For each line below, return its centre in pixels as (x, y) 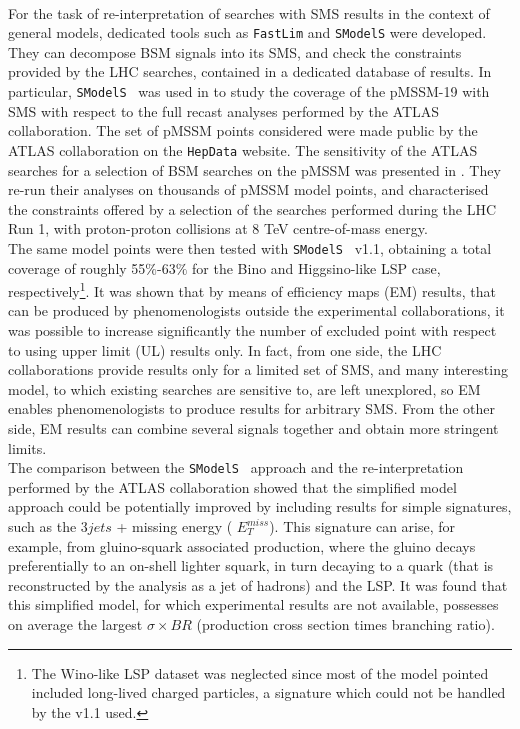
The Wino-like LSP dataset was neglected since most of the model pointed (260, 672)
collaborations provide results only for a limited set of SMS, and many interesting (258, 369)
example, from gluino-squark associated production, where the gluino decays (242, 545)
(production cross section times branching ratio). (345, 623)
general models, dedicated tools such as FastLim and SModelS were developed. (247, 32)
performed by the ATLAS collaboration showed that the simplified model (232, 486)
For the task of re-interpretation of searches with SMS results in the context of (249, 12)
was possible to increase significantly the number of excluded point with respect (252, 330)
